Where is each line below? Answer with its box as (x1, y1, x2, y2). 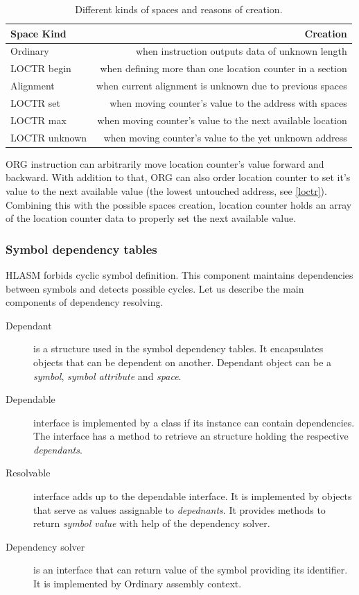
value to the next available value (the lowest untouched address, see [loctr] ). (6, 183, 327, 198)
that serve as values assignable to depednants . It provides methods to (33, 502, 326, 517)
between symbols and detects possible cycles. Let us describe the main (6, 281, 304, 295)
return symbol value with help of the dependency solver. (33, 516, 270, 531)
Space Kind (10, 26, 67, 40)
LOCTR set (10, 95, 61, 110)
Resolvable (6, 465, 51, 480)
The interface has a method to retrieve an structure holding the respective (33, 429, 349, 443)
